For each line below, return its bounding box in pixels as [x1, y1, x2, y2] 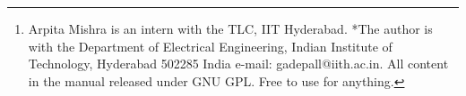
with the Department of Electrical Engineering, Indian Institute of [28, 36, 393, 55]
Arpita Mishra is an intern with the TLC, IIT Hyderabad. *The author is [28, 20, 433, 37]
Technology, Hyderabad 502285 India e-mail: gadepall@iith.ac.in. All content [28, 54, 449, 73]
